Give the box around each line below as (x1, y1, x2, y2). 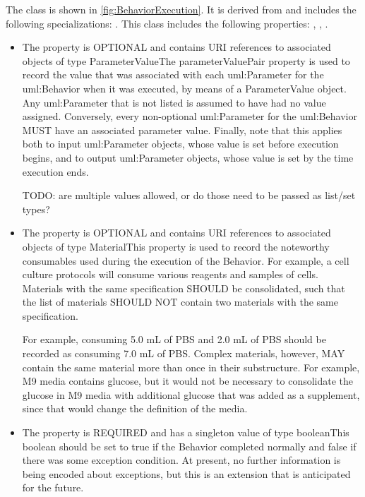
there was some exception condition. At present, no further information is (22, 453, 341, 467)
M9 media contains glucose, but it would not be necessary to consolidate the (22, 373, 354, 388)
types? (22, 201, 50, 216)
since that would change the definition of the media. (22, 401, 248, 416)
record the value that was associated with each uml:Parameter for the (22, 67, 324, 82)
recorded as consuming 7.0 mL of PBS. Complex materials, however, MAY (22, 346, 345, 361)
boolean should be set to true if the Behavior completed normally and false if (22, 438, 357, 453)
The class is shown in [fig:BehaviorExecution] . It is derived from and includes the (6, 2, 357, 16)
